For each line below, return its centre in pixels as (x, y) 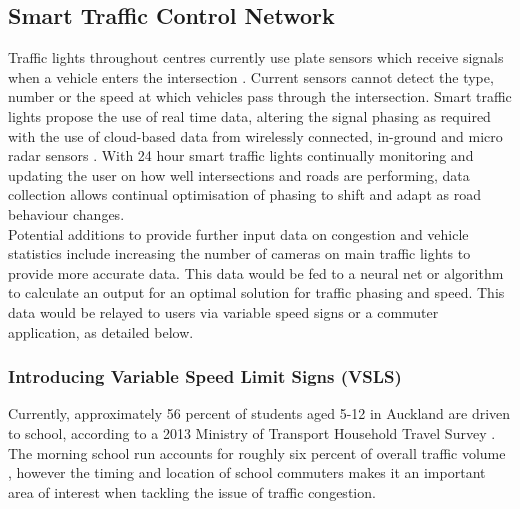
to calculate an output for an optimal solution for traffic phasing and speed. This (256, 292)
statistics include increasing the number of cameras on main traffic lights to (239, 253)
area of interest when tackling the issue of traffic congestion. (192, 491)
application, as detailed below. (101, 331)
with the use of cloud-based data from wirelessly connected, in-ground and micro (255, 135)
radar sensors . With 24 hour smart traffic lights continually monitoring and (241, 155)
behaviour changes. (66, 213)
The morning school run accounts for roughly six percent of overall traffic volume (257, 452)
